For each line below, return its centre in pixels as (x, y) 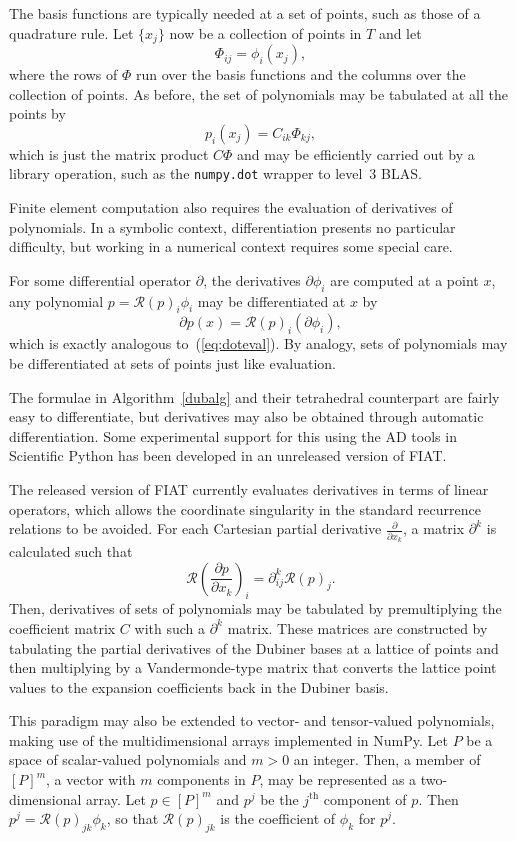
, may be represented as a (338, 779)
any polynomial (56, 300)
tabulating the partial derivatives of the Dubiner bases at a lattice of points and (254, 647)
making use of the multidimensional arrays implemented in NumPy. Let (228, 739)
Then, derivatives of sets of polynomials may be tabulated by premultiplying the (255, 608)
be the (279, 798)
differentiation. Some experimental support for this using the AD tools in (233, 435)
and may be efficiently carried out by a (356, 153)
